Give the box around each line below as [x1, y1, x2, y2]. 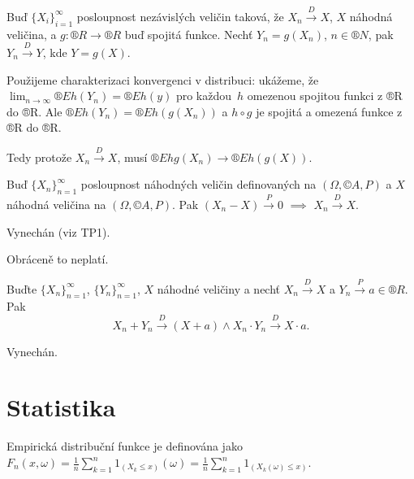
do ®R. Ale [6, 102, 63, 120]
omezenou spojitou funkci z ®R [247, 87, 403, 104]
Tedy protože [6, 148, 72, 165]
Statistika [6, 390, 116, 424]
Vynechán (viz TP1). [6, 223, 110, 240]
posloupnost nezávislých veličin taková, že [76, 7, 284, 24]
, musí [117, 148, 148, 165]
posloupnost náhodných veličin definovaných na [80, 176, 317, 193]
